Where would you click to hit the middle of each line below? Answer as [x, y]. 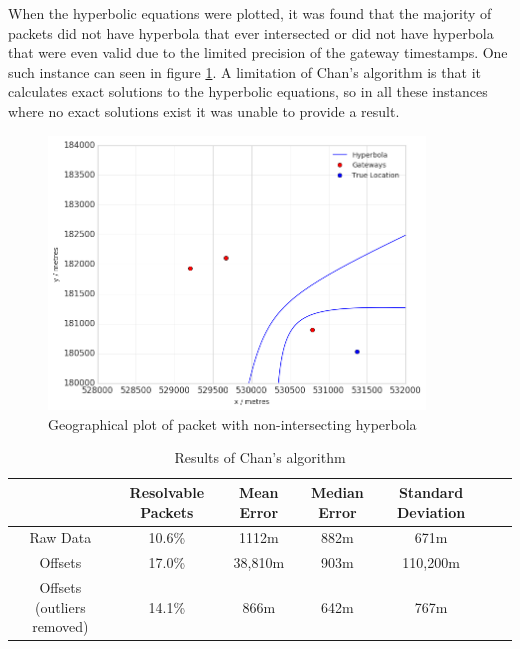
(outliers [60, 606]
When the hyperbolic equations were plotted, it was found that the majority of [250, 13]
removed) [60, 626]
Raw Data [60, 537]
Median [337, 491]
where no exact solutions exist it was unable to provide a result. [204, 110]
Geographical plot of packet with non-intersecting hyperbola [232, 423]
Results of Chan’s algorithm [260, 457]
